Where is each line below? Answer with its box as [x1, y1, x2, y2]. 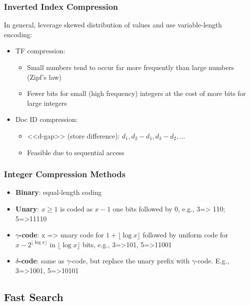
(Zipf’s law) [27, 71, 62, 82]
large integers [27, 97, 67, 108]
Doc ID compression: [15, 114, 78, 124]
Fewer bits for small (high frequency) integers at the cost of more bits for [27, 88, 246, 98]
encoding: [4, 29, 32, 39]
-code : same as [19, 256, 64, 266]
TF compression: [15, 46, 65, 56]
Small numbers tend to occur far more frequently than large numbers [27, 62, 234, 72]
